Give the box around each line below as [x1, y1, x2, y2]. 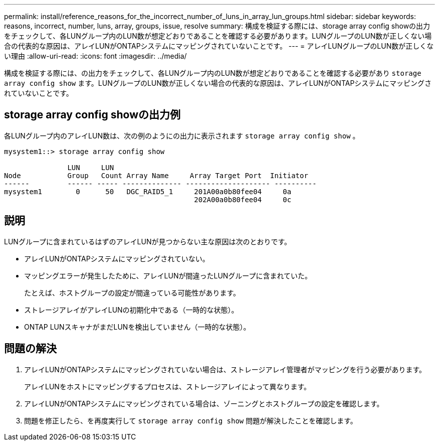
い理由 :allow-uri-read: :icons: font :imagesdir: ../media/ [4, 52, 187, 60]
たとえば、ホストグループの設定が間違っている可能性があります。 [24, 288, 241, 297]
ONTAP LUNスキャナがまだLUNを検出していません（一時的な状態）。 [24, 322, 251, 331]
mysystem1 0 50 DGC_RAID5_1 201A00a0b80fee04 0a [4, 187, 292, 196]
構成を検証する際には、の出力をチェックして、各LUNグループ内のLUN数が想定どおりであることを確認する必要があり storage [4, 69, 421, 77]
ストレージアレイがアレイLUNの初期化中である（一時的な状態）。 [24, 305, 239, 314]
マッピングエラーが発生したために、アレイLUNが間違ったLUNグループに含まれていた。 [24, 271, 312, 280]
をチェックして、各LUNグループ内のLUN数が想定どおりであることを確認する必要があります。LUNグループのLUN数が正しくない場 [4, 32, 432, 40]
